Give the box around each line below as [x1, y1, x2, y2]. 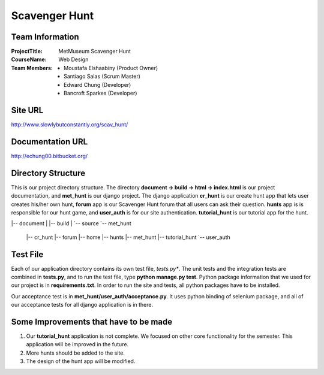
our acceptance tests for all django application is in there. [11, 301, 154, 309]
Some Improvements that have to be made [11, 316, 173, 326]
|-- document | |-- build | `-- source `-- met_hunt [11, 220, 131, 227]
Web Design [58, 56, 89, 63]
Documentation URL [11, 137, 88, 147]
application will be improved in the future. [26, 341, 129, 348]
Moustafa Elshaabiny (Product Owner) [64, 64, 158, 71]
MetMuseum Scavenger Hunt [58, 48, 131, 55]
